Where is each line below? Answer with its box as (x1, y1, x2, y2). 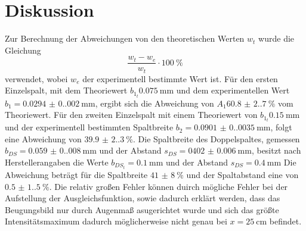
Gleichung (5, 43, 41, 56)
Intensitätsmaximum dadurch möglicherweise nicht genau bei (5, 215, 227, 227)
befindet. (269, 215, 302, 227)
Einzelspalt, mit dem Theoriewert (5, 84, 128, 96)
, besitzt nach (251, 144, 301, 157)
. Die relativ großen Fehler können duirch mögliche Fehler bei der (49, 180, 288, 192)
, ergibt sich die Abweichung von (95, 96, 214, 109)
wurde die (258, 32, 295, 45)
